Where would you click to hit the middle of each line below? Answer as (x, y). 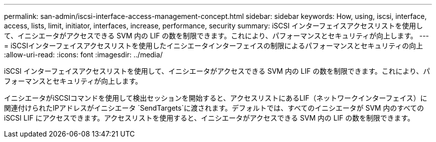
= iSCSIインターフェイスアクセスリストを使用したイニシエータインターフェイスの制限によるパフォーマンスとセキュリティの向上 (214, 46)
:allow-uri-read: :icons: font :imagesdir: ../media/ (83, 55)
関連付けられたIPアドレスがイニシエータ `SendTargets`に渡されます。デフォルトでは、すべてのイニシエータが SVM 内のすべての (214, 108)
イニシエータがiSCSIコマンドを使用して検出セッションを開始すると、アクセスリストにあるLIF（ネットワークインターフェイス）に (216, 98)
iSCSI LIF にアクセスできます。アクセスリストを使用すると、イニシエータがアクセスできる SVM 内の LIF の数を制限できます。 (209, 118)
